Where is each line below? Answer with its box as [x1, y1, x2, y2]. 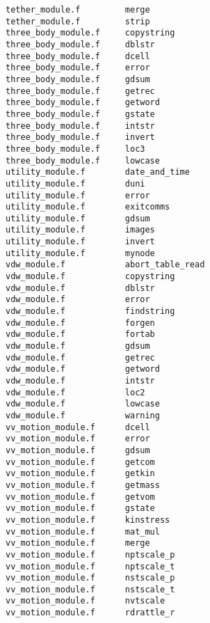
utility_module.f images [6, 225, 155, 235]
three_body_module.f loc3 [6, 143, 145, 154]
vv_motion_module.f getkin [6, 468, 155, 479]
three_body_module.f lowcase [6, 155, 160, 166]
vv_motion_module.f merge [6, 538, 150, 549]
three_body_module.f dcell [6, 51, 150, 61]
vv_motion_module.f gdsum [6, 445, 150, 455]
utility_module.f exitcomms [6, 202, 170, 212]
